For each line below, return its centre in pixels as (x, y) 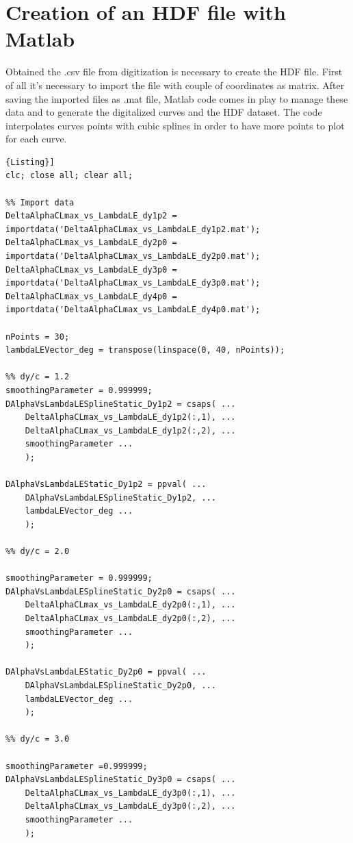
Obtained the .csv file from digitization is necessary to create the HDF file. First (174, 72)
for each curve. (36, 139)
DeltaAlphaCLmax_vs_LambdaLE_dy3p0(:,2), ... (130, 806)
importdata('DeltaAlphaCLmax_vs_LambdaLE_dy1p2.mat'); (133, 229)
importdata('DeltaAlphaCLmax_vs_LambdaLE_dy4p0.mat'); (133, 310)
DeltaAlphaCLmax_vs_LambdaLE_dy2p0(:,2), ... (130, 619)
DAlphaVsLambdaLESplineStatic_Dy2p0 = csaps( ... (121, 591)
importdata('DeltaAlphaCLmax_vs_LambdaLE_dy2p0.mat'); (133, 256)
